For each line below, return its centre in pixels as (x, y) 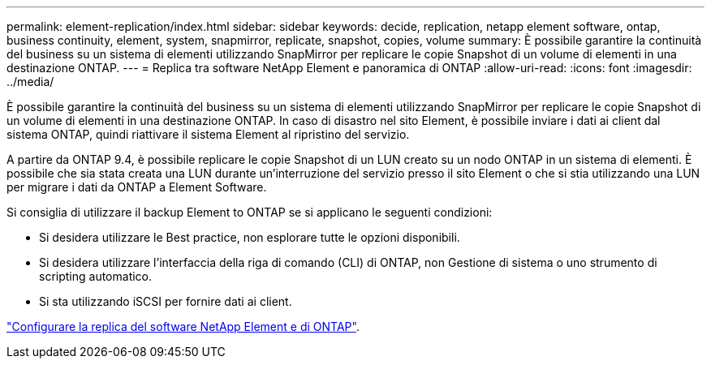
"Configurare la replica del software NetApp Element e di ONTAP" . (183, 326)
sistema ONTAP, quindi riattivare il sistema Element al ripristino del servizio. (208, 134)
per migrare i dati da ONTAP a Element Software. (137, 187)
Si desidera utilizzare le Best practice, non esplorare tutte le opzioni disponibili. (250, 237)
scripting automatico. (96, 276)
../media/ (30, 82)
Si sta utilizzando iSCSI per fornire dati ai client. (166, 301)
